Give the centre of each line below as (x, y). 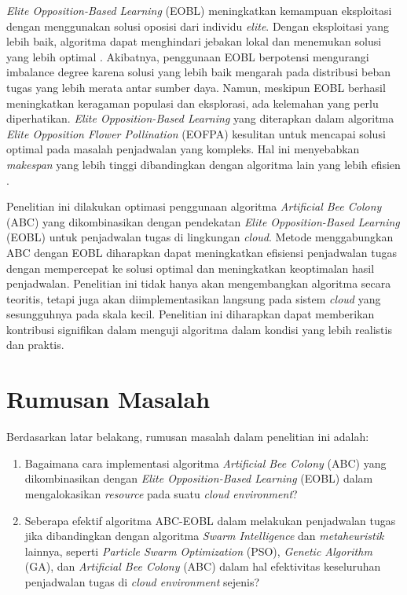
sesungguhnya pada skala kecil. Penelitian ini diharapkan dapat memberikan (191, 314)
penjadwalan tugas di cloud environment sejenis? (142, 581)
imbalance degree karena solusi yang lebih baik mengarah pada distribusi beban (198, 72)
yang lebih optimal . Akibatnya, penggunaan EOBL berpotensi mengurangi (188, 56)
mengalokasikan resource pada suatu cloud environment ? (161, 493)
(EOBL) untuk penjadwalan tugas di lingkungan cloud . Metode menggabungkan (200, 237)
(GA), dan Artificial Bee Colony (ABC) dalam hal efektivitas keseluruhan (203, 566)
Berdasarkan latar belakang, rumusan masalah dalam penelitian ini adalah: (188, 437)
